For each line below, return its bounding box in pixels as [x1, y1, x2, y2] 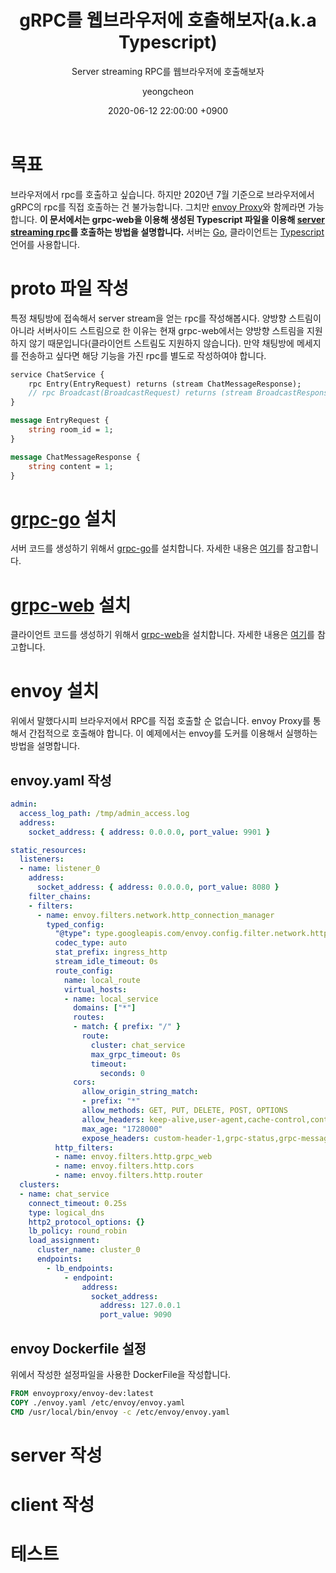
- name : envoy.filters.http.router [54, 1171, 203, 1181]
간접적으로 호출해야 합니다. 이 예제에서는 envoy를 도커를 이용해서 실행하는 [28, 727, 318, 740]
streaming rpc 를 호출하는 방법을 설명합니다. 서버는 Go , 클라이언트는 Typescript [10, 226, 325, 238]
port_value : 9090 [99, 1310, 172, 1320]
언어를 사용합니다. [10, 238, 81, 250]
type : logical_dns [28, 1207, 105, 1218]
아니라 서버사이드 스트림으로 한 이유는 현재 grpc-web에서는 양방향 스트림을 [10, 324, 305, 336]
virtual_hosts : [63, 984, 128, 995]
